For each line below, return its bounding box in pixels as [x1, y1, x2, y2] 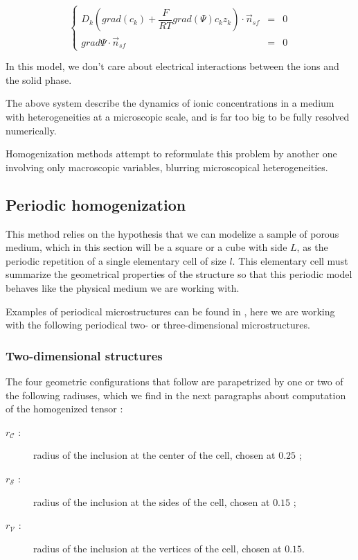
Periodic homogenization [6, 193, 186, 215]
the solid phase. [6, 72, 72, 87]
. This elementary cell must [232, 253, 348, 268]
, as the [296, 240, 328, 254]
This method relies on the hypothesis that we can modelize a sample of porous [6, 226, 339, 240]
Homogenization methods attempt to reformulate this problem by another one [6, 146, 337, 161]
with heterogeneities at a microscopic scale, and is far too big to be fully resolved [6, 110, 350, 124]
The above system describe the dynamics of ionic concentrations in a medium [6, 96, 334, 110]
